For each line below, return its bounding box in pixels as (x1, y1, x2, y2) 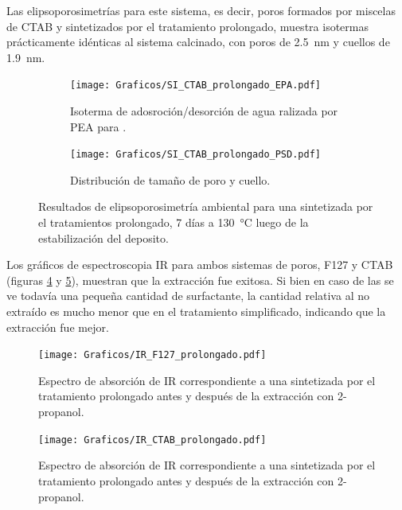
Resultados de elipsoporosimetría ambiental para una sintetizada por (38, 198, 373, 215)
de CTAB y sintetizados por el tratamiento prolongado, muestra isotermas (6, 18, 369, 34)
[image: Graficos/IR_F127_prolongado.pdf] (38, 349, 267, 361)
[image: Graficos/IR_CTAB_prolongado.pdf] (38, 434, 267, 446)
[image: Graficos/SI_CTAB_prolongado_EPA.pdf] (70, 80, 321, 91)
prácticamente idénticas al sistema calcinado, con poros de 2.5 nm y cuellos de (6, 33, 390, 50)
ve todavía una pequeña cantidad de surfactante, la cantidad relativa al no (6, 287, 369, 304)
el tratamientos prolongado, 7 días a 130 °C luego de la (38, 214, 309, 231)
